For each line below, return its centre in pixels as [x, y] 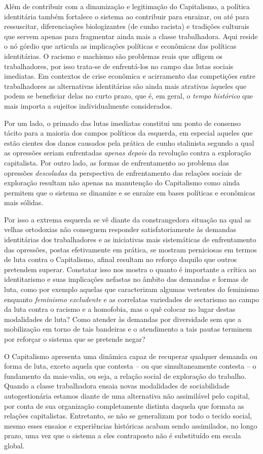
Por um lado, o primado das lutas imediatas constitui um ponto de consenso [123, 123]
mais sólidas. [24, 202]
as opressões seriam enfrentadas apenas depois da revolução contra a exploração [127, 153]
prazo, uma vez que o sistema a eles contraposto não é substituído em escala [123, 435]
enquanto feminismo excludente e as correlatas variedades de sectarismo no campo [132, 299]
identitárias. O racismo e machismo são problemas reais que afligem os [114, 56]
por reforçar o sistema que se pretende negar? [75, 339]
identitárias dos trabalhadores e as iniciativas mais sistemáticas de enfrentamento [130, 239]
